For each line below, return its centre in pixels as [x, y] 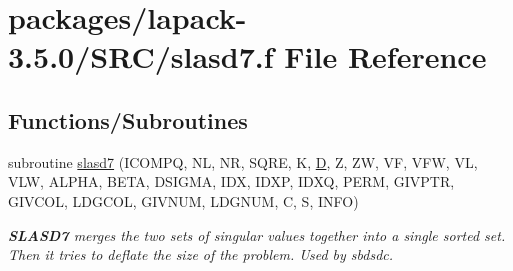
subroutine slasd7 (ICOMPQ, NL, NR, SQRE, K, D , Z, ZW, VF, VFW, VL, [243, 161]
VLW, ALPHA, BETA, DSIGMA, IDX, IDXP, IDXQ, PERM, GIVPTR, [231, 181]
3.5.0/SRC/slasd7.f [141, 56]
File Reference [385, 56]
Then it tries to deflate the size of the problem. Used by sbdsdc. [201, 254]
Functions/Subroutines [128, 119]
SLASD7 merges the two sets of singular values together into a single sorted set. [257, 234]
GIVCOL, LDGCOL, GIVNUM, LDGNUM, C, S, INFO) [183, 200]
